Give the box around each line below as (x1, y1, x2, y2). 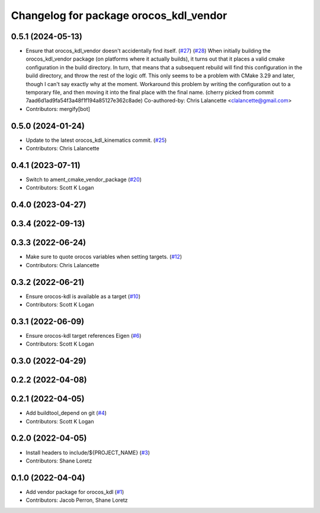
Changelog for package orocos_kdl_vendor (11, 9, 228, 22)
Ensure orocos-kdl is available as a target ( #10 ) (25, 293, 140, 300)
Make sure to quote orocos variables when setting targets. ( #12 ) (25, 253, 183, 261)
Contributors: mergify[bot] (25, 105, 90, 112)
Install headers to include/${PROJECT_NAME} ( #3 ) (25, 449, 151, 456)
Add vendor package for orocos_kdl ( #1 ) (25, 488, 124, 495)
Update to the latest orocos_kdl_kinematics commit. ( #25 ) (25, 137, 167, 144)
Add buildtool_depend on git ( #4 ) (25, 410, 107, 417)
